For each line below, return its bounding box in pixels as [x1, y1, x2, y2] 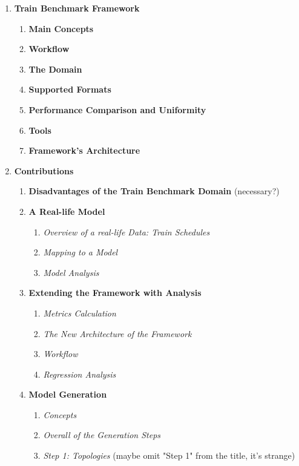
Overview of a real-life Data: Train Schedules [43, 225, 210, 238]
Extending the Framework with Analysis [28, 286, 202, 299]
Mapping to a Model [43, 246, 118, 258]
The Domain [28, 62, 82, 75]
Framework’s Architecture [28, 144, 140, 157]
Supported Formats [28, 83, 111, 96]
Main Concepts [28, 22, 94, 34]
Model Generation [28, 388, 107, 401]
